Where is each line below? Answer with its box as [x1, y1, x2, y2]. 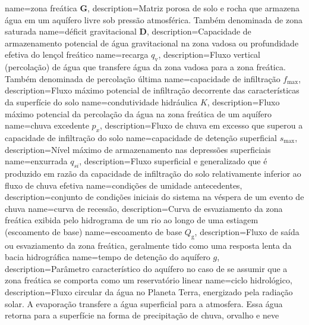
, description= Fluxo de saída [194, 225, 299, 237]
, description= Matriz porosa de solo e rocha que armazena [87, 2, 300, 14]
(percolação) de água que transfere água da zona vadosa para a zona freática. [5, 61, 286, 73]
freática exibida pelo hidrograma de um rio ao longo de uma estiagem [5, 214, 258, 226]
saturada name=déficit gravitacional [5, 25, 137, 37]
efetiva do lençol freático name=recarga [5, 48, 149, 61]
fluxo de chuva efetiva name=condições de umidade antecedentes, [5, 179, 242, 191]
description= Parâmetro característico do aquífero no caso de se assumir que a [5, 262, 288, 274]
